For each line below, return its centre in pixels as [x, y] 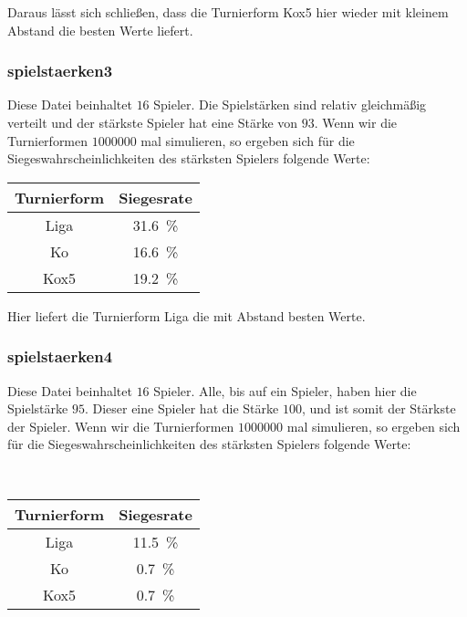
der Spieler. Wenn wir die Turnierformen [121, 426]
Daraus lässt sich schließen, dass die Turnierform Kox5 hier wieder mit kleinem [228, 12]
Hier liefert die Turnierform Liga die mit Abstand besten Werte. [187, 315]
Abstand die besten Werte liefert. [100, 30]
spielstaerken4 [60, 356]
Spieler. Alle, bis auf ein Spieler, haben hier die [285, 390]
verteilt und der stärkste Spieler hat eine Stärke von [153, 122]
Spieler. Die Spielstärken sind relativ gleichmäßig [290, 105]
